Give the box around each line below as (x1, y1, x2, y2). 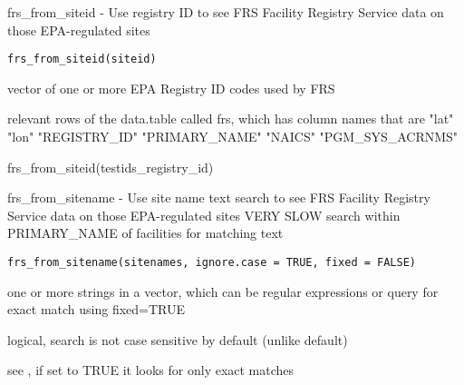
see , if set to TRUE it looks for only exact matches (7, 360, 295, 380)
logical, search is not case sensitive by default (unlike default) (7, 330, 348, 349)
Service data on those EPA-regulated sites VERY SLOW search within (7, 205, 401, 224)
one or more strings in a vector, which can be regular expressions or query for (7, 281, 439, 301)
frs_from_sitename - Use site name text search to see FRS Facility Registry (7, 188, 430, 207)
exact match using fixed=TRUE (7, 300, 186, 319)
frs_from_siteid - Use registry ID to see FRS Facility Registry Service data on (7, 3, 444, 21)
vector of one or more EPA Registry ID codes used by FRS (7, 78, 335, 97)
